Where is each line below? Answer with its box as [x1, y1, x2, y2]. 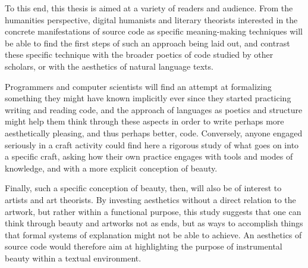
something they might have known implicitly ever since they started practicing [5, 92, 291, 104]
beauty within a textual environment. [5, 251, 142, 264]
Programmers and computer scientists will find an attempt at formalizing [5, 80, 272, 92]
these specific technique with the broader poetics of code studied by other [5, 48, 274, 61]
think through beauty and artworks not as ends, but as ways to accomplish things [5, 217, 303, 229]
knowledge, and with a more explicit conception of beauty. [5, 161, 218, 174]
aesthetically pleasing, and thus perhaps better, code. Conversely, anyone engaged [5, 126, 303, 139]
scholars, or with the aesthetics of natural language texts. [5, 60, 213, 72]
